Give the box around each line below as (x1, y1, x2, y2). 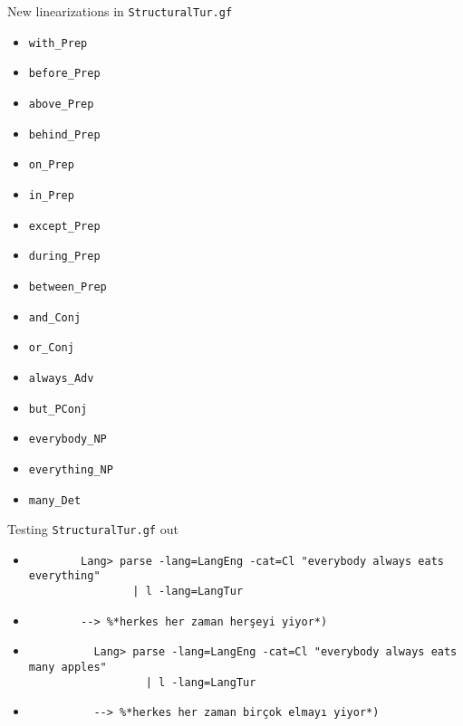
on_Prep (28, 158, 74, 172)
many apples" (28, 661, 107, 674)
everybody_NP (28, 433, 107, 446)
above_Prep (28, 97, 94, 110)
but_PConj (28, 402, 88, 416)
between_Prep (28, 280, 107, 293)
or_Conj (28, 341, 74, 355)
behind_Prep (28, 128, 101, 141)
